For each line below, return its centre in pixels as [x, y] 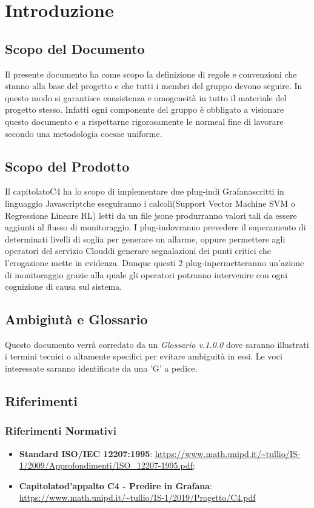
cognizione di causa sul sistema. [64, 286]
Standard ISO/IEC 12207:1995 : [86, 453]
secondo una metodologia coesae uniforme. [84, 133]
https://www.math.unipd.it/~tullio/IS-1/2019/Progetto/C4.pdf [137, 497]
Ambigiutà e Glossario [76, 319]
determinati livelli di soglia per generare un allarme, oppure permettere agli [145, 239]
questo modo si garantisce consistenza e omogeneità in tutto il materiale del [146, 97]
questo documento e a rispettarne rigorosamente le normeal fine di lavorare [144, 121]
